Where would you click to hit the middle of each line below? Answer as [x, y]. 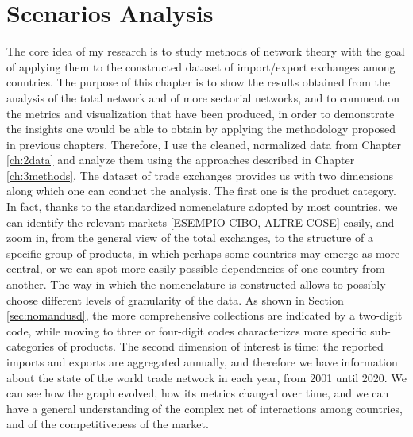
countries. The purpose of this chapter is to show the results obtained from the [198, 82]
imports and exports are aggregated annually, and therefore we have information [202, 362]
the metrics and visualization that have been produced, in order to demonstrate [201, 113]
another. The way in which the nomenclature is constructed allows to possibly [196, 284]
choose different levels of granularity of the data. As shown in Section [175, 299]
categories [30, 346]
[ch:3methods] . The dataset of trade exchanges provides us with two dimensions [200, 175]
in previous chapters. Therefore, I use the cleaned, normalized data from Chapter [204, 144]
